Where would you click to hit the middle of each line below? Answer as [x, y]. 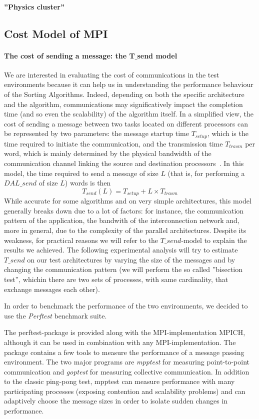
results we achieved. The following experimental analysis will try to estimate [121, 250]
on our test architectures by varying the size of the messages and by [131, 259]
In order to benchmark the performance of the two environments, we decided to [126, 306]
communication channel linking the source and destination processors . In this [124, 163]
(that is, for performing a [206, 173]
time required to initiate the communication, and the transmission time [113, 143]
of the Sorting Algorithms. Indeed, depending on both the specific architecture [124, 94]
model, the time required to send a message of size [81, 173]
